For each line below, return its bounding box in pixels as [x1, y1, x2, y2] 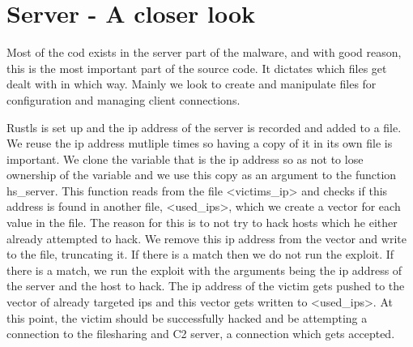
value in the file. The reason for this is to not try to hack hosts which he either [6, 214, 398, 231]
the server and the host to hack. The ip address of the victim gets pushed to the [6, 277, 405, 294]
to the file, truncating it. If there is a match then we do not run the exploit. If [6, 246, 394, 263]
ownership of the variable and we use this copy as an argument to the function [6, 166, 397, 183]
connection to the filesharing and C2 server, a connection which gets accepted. [6, 325, 395, 342]
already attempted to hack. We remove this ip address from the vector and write [6, 229, 407, 246]
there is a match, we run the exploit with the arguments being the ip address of [6, 261, 402, 278]
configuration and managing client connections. [6, 91, 241, 108]
